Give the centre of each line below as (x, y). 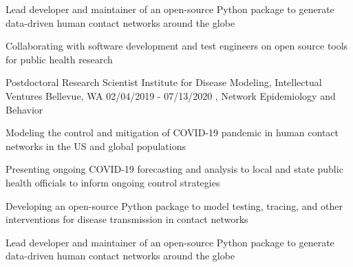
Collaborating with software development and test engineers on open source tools (177, 46)
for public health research (59, 59)
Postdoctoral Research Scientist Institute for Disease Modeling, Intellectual (164, 82)
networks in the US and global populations (96, 146)
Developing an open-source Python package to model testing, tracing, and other (174, 205)
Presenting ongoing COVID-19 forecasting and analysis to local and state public (174, 169)
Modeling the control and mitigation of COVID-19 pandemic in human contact (172, 132)
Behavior (24, 109)
